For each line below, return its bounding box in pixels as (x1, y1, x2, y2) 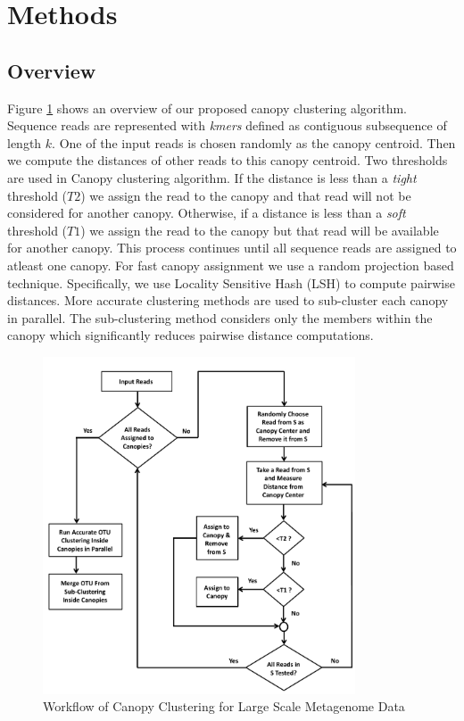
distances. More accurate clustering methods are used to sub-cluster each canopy (7, 291, 449, 310)
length (7, 133, 42, 152)
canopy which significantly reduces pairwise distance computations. (7, 326, 374, 344)
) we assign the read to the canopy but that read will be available (80, 220, 439, 239)
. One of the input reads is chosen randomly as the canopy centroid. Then (52, 133, 456, 152)
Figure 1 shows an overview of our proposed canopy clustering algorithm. (7, 98, 407, 117)
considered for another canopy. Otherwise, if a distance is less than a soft (7, 203, 406, 222)
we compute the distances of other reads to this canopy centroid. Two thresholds (7, 151, 448, 170)
